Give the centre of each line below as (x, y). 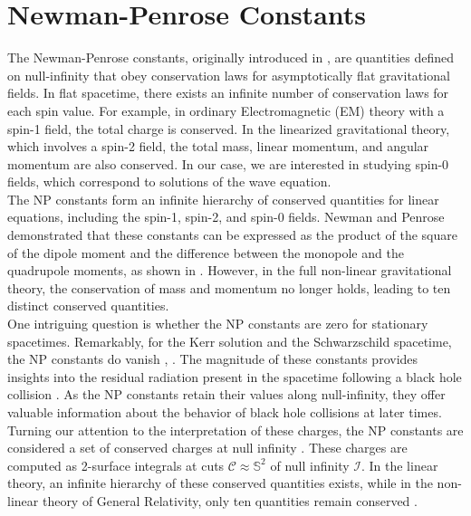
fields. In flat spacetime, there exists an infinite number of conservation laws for (228, 93)
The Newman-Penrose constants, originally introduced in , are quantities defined (231, 57)
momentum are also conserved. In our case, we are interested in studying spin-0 (228, 163)
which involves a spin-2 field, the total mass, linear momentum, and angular (218, 146)
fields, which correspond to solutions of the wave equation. (169, 182)
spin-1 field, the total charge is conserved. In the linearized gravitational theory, (229, 128)
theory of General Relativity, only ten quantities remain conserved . (230, 500)
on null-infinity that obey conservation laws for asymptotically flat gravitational (229, 75)
